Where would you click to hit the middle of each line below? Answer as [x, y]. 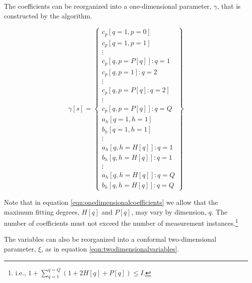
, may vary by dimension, [169, 211]
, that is [229, 6]
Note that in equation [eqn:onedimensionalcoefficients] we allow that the [111, 202]
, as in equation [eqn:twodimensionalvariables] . [110, 248]
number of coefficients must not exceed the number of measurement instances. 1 [121, 222]
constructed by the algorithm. [48, 15]
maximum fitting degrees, [42, 211]
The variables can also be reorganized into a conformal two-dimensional [110, 239]
